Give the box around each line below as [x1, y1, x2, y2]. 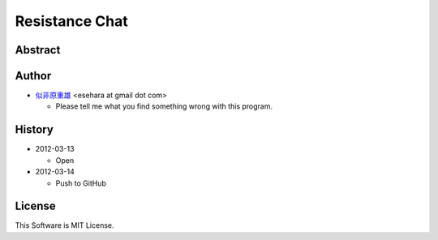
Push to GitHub [55, 178, 107, 188]
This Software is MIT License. [15, 221, 114, 230]
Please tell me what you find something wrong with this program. [55, 101, 273, 111]
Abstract [15, 43, 61, 57]
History [15, 122, 54, 137]
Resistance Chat [15, 12, 129, 30]
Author [15, 69, 52, 83]
